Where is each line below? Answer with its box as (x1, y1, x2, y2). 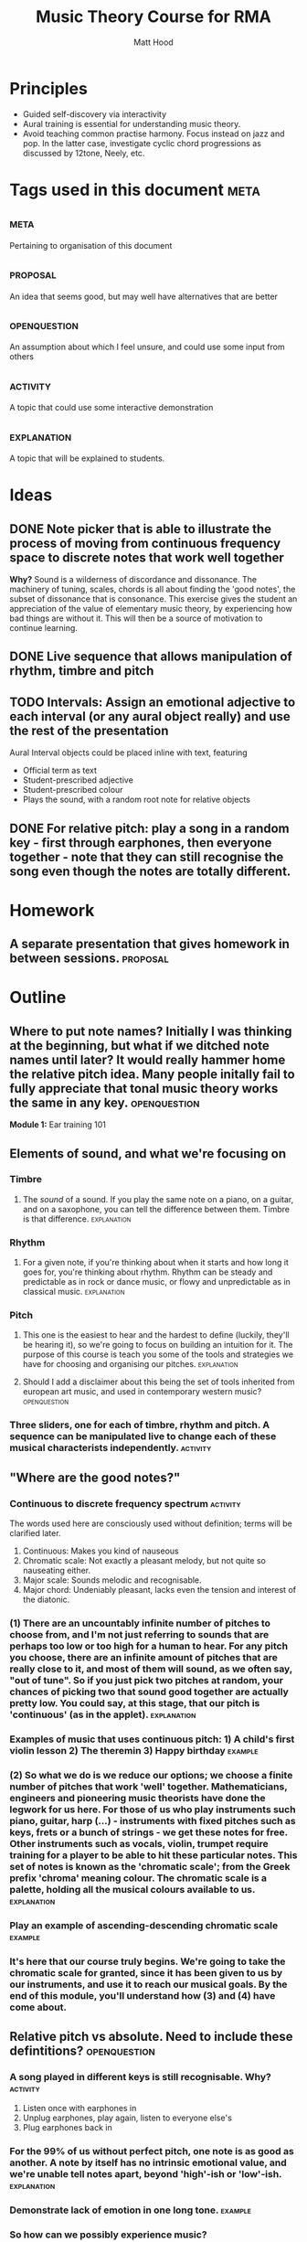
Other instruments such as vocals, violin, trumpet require (9, 1837, 270, 1850)
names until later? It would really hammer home (9, 1052, 286, 1067)
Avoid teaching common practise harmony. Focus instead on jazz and (22, 128, 285, 139)
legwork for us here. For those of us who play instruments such (9, 1803, 296, 1816)
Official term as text (22, 765, 98, 776)
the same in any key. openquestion (9, 1094, 200, 1110)
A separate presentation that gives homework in (9, 936, 291, 952)
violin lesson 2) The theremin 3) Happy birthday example (9, 1744, 259, 1756)
